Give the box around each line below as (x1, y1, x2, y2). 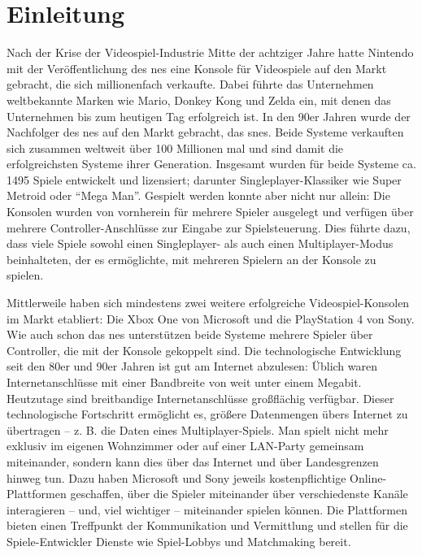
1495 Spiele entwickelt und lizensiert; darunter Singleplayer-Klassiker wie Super (7, 171, 402, 188)
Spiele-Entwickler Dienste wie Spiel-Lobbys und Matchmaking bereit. (7, 532, 351, 549)
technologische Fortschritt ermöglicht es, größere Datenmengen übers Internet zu (7, 405, 408, 423)
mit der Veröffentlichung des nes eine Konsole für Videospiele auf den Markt (7, 59, 387, 76)
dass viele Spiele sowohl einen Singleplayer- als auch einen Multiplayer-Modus (7, 235, 394, 252)
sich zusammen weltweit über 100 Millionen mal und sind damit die (7, 139, 344, 156)
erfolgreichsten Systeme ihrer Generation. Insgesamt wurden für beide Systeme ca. (7, 155, 416, 172)
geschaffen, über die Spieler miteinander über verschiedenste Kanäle (70, 485, 408, 502)
